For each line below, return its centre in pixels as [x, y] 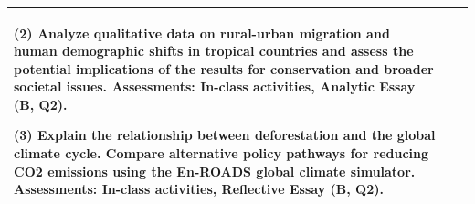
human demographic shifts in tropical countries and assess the [214, 51]
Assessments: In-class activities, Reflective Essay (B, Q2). [199, 189]
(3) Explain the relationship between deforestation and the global [225, 135]
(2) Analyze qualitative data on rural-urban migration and [202, 32]
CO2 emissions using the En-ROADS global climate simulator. [215, 171]
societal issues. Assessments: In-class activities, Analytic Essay [215, 86]
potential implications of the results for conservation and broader [224, 68]
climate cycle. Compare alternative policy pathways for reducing [222, 153]
